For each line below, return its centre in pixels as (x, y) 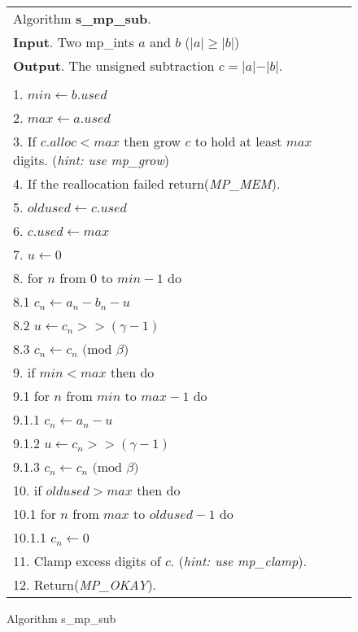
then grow (153, 141)
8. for (28, 278)
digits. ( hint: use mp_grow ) (92, 160)
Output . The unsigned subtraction (114, 65)
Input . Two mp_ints (74, 42)
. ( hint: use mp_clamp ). (238, 561)
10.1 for (35, 514)
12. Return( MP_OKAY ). (85, 584)
